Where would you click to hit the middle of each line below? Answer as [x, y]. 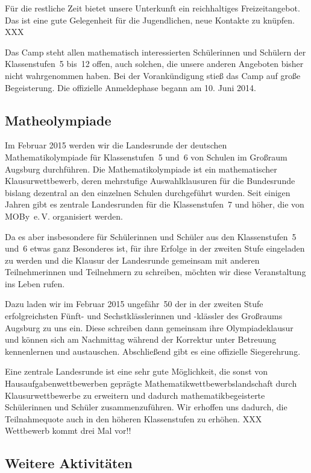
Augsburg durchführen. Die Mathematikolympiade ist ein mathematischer [141, 169]
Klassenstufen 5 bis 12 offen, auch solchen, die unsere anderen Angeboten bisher [154, 64]
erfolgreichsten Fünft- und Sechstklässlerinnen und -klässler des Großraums [144, 316]
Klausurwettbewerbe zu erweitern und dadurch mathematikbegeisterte [135, 395]
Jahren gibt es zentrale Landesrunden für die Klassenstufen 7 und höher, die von [155, 204]
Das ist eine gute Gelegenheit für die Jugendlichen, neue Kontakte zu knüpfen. [150, 20]
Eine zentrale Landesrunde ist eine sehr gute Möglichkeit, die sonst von [137, 371]
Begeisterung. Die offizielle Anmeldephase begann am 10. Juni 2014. [130, 87]
